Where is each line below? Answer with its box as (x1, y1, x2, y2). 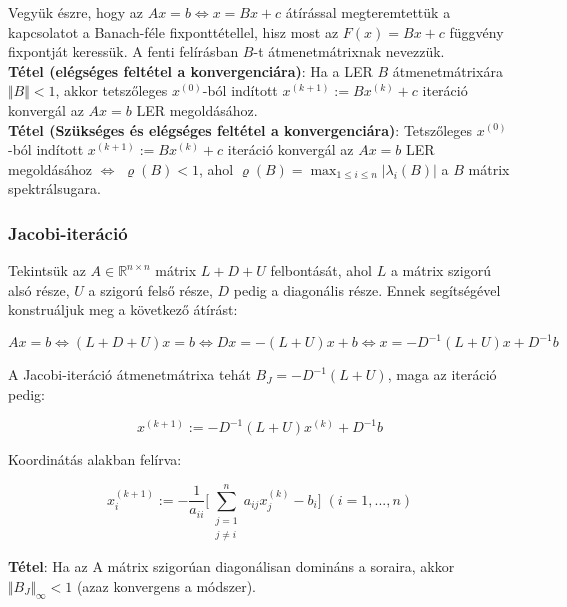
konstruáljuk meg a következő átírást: (8, 299, 238, 320)
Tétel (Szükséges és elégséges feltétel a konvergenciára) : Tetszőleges (8, 119, 473, 140)
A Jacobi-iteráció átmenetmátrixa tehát (8, 364, 251, 385)
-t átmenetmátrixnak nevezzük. (253, 41, 445, 62)
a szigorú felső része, (88, 279, 213, 300)
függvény (449, 21, 504, 42)
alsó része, (8, 279, 70, 300)
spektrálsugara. (8, 178, 101, 199)
